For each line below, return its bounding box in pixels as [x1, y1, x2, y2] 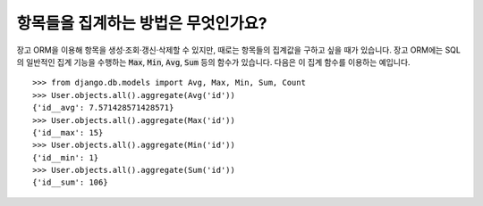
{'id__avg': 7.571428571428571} [32, 103, 174, 113]
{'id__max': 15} [32, 128, 104, 137]
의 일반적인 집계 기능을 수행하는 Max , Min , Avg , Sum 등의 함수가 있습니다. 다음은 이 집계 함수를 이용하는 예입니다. [16, 56, 411, 67]
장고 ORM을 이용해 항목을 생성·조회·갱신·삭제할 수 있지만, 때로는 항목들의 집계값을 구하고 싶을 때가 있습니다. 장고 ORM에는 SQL [16, 45, 461, 55]
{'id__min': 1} [32, 152, 99, 162]
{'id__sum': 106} [32, 177, 108, 187]
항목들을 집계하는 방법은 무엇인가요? [16, 13, 267, 33]
